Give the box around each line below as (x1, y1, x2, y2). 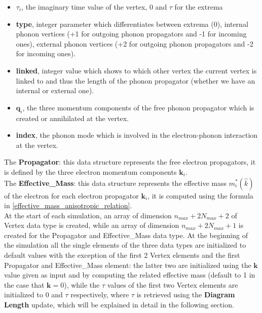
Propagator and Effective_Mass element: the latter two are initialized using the (4, 259, 251, 270)
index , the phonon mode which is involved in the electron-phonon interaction (16, 130, 258, 140)
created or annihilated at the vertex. (16, 112, 129, 123)
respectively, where (70, 289, 129, 300)
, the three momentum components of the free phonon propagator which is (22, 102, 254, 112)
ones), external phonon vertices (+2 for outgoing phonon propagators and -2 (16, 38, 253, 49)
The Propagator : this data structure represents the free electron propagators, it (4, 156, 256, 167)
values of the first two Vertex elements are (107, 279, 238, 290)
